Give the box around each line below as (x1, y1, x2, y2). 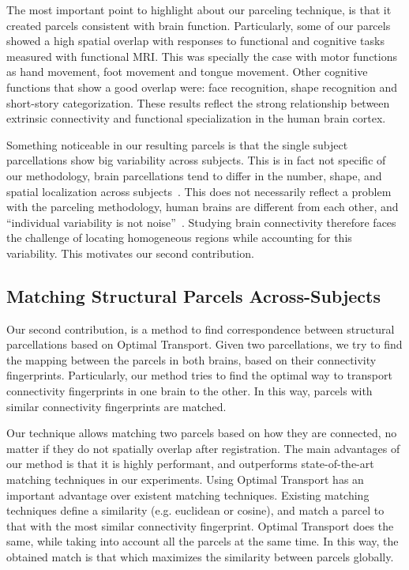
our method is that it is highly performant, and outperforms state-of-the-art (6, 455, 374, 472)
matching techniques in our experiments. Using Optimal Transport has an (6, 471, 364, 488)
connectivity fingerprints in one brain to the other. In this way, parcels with (6, 383, 373, 399)
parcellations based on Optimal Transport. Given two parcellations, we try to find (6, 336, 403, 353)
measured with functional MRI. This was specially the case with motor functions (6, 47, 397, 64)
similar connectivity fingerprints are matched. (6, 398, 227, 414)
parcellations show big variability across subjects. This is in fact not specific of (6, 152, 386, 168)
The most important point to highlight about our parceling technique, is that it (6, 2, 392, 17)
